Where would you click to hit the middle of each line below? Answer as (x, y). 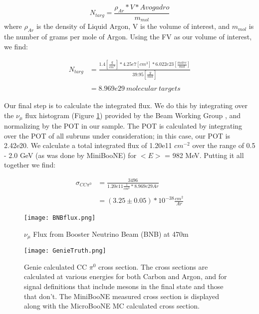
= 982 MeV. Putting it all (204, 155)
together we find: (30, 165)
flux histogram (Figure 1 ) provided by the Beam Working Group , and (133, 115)
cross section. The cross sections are (153, 266)
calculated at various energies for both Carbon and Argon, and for (126, 276)
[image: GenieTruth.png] (65, 251)
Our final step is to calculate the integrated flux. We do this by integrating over (126, 105)
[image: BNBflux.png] (60, 218)
